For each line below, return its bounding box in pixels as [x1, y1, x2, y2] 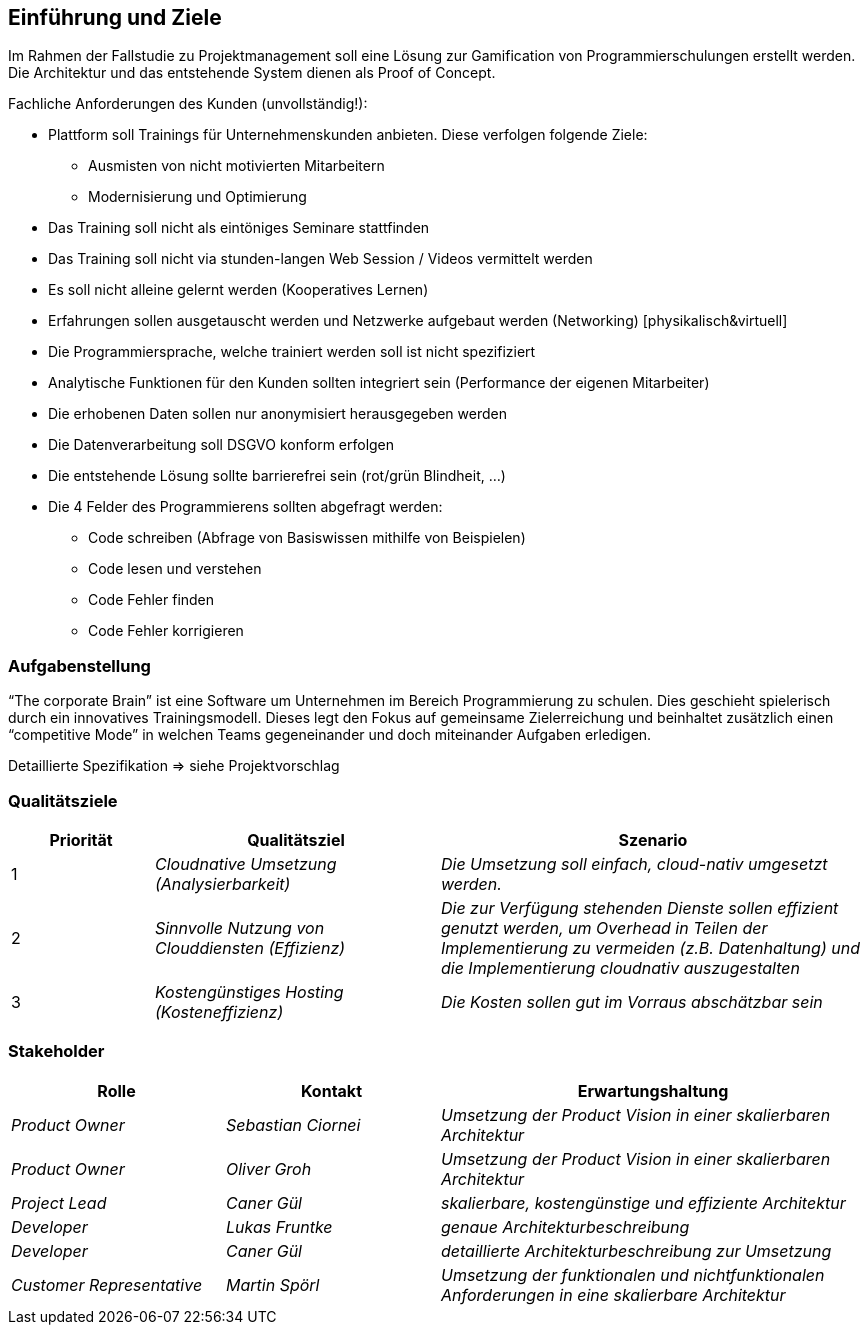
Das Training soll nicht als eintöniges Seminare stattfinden [48, 219, 430, 237]
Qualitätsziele [8, 790, 118, 811]
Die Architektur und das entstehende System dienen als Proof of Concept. [8, 64, 496, 82]
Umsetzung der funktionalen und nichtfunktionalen [441, 1264, 825, 1285]
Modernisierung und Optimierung [88, 188, 307, 206]
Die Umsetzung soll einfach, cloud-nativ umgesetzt [440, 853, 828, 874]
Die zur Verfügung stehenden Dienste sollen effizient [440, 897, 839, 918]
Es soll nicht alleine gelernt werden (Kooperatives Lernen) [48, 281, 429, 299]
